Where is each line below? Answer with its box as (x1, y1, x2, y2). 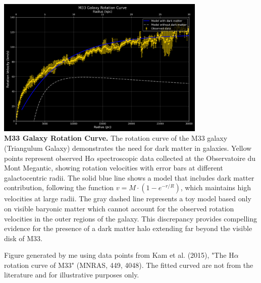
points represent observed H (4, 152, 90, 163)
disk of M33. (4, 233, 42, 243)
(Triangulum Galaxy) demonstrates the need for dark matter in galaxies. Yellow (4, 142, 252, 153)
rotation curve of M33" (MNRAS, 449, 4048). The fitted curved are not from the (4, 259, 253, 270)
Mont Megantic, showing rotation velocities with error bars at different (4, 162, 223, 173)
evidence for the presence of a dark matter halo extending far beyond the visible (4, 223, 252, 234)
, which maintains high (180, 182, 251, 193)
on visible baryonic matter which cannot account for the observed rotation (4, 203, 234, 213)
